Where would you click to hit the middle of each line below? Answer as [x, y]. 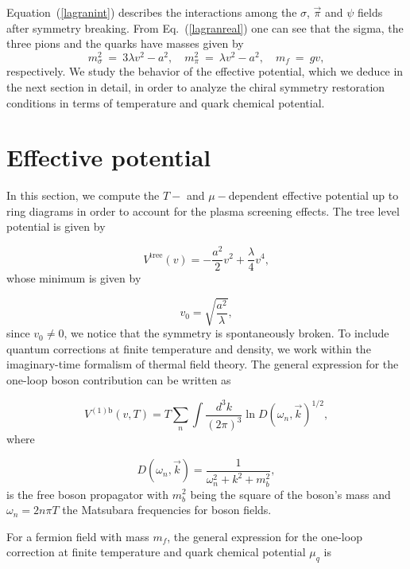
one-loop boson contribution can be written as [119, 380]
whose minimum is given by [74, 278]
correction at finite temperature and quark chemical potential [156, 552]
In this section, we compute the [83, 195]
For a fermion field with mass [78, 536]
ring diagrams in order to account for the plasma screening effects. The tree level [203, 210]
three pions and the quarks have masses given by [125, 43]
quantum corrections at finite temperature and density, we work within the [189, 348]
